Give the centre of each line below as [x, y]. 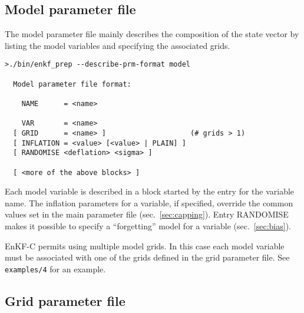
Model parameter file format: [72, 84]
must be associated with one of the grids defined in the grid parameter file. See [147, 257]
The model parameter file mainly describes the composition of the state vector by [152, 34]
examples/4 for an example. [55, 268]
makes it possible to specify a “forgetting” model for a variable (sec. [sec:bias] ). [148, 226]
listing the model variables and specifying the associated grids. [118, 45]
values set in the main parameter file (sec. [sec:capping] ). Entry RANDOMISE [147, 214]
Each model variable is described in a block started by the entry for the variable [150, 191]
